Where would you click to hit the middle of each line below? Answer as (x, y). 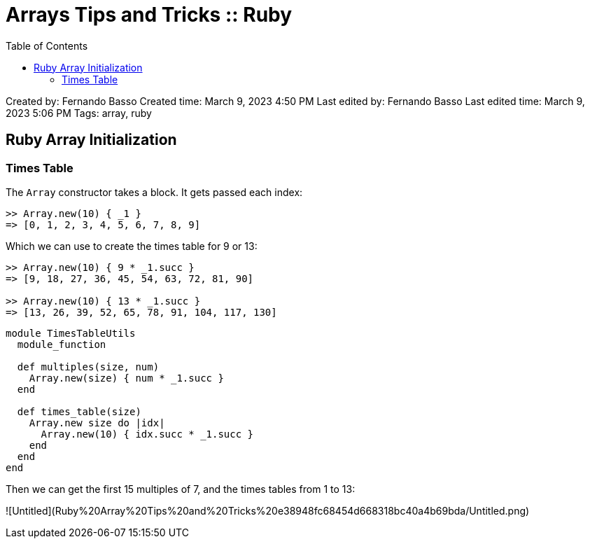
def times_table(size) (79, 411)
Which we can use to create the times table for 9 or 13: (132, 246)
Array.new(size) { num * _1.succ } (126, 378)
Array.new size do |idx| (97, 423)
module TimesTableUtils (71, 333)
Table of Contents (47, 46)
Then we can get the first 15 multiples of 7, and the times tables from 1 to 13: (181, 489)
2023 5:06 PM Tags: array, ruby (79, 113)
